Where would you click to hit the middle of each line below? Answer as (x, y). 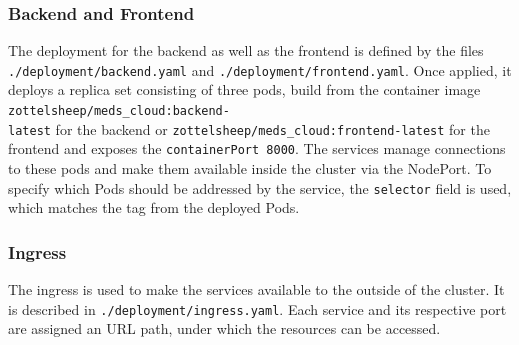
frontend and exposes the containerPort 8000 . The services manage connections (257, 148)
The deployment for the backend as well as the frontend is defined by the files (246, 50)
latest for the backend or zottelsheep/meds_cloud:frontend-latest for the (249, 128)
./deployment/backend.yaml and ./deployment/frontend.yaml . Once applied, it (260, 69)
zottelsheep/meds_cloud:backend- (119, 111)
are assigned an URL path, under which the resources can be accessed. (224, 328)
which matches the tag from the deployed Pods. (154, 207)
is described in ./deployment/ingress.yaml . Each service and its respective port (257, 308)
